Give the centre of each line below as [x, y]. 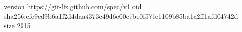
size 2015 [17, 25]
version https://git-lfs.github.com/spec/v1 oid [73, 6]
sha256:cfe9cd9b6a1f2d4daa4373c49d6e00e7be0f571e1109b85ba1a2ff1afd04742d [121, 16]
